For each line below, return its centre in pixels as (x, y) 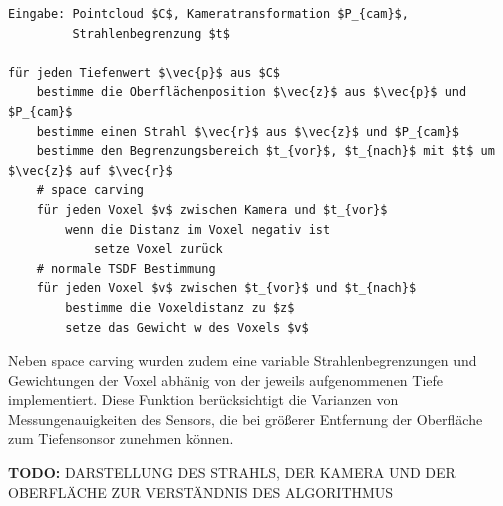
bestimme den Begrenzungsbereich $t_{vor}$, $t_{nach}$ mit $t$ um (265, 151)
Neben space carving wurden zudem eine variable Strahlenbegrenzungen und (242, 360)
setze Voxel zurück (158, 249)
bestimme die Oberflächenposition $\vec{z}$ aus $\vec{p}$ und (251, 92)
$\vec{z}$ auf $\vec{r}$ (90, 170)
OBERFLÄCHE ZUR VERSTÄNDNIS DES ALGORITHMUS (201, 491)
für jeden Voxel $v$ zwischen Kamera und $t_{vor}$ (212, 209)
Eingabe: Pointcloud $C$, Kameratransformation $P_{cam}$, (208, 14)
